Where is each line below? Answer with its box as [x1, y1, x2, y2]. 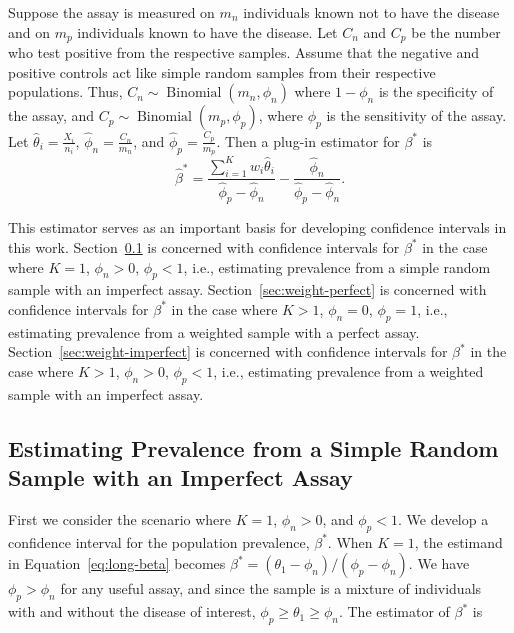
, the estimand [414, 531, 503, 552]
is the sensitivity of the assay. [326, 105, 507, 126]
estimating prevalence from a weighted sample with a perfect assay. [8, 321, 420, 342]
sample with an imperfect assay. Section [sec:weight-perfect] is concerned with [8, 279, 487, 300]
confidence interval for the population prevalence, [8, 531, 310, 552]
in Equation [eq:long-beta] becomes [8, 553, 226, 574]
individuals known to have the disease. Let [77, 21, 338, 42]
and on [8, 21, 51, 42]
